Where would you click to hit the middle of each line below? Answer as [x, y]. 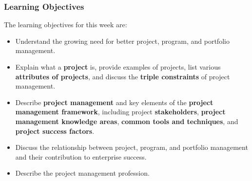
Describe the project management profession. [82, 173]
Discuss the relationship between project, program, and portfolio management [132, 147]
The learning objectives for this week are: [66, 25]
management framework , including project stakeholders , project [120, 112]
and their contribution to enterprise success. [81, 156]
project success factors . [55, 131]
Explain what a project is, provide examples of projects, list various [118, 67]
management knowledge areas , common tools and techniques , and [127, 121]
